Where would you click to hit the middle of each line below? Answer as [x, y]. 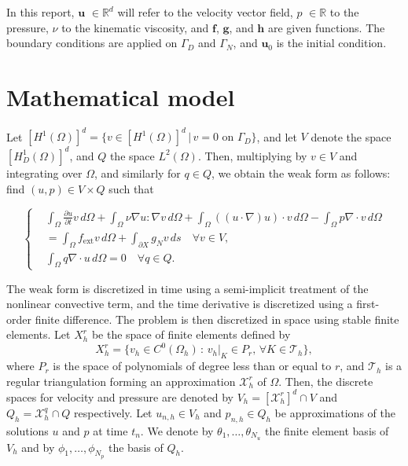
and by [38, 447]
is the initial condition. [331, 43]
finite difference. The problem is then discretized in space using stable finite [217, 319]
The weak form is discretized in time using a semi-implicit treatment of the [187, 288]
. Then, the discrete [326, 381]
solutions [28, 430]
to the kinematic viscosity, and [135, 27]
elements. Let [39, 334]
